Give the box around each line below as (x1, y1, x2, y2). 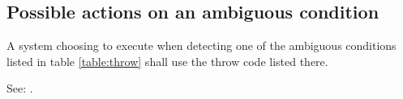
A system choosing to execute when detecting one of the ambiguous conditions (6, 37, 397, 54)
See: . (6, 80, 33, 97)
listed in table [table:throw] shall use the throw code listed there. (6, 52, 328, 69)
